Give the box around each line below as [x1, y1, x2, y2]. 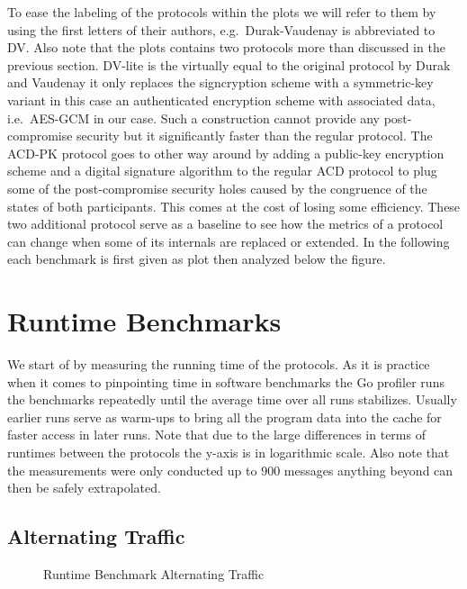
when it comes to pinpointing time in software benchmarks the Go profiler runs [7, 372, 445, 391]
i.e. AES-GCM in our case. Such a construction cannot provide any [7, 108, 380, 127]
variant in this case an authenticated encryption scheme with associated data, [7, 90, 436, 109]
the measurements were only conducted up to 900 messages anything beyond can [7, 460, 454, 479]
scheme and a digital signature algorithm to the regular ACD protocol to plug [7, 161, 437, 180]
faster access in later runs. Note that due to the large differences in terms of [7, 425, 426, 444]
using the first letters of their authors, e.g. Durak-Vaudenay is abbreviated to [7, 20, 436, 39]
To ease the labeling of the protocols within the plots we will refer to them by [7, 3, 436, 21]
